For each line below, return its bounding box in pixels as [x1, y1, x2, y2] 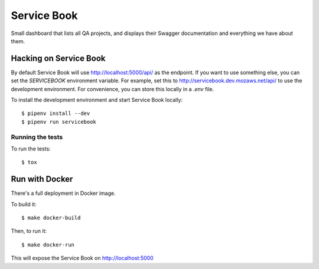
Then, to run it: [11, 228, 47, 235]
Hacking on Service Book [11, 53, 106, 63]
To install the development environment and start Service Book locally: [11, 97, 183, 104]
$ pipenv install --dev [21, 110, 90, 117]
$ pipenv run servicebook [21, 119, 97, 125]
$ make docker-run [21, 241, 75, 248]
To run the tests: [11, 145, 51, 152]
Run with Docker [11, 174, 73, 184]
